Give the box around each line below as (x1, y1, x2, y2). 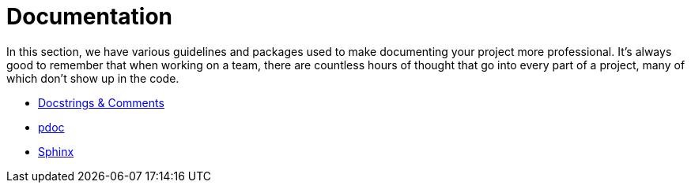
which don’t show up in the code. (6, 71, 179, 85)
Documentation (6, 3, 173, 30)
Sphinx (38, 144, 74, 158)
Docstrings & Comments (38, 95, 164, 109)
